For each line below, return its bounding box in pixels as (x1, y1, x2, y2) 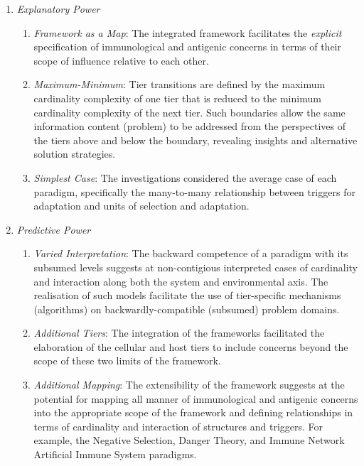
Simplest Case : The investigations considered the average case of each (33, 170, 337, 185)
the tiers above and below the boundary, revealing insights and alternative (33, 132, 358, 147)
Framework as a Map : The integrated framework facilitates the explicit (33, 25, 342, 40)
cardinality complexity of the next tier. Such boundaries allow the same (33, 104, 346, 119)
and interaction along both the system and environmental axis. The (33, 273, 328, 288)
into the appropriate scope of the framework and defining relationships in (33, 405, 353, 420)
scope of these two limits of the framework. (33, 353, 221, 368)
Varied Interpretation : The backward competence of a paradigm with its (33, 246, 348, 261)
